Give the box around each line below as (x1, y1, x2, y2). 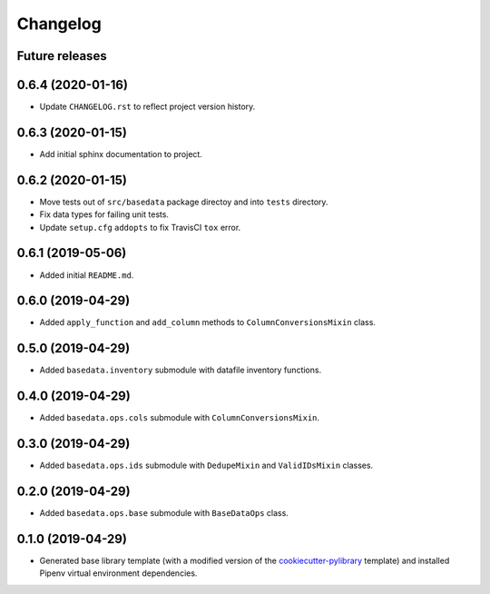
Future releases (16, 48, 108, 64)
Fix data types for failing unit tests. (39, 209, 170, 220)
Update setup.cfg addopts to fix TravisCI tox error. (39, 222, 241, 233)
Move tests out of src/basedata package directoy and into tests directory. (39, 196, 328, 207)
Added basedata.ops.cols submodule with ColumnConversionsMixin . (39, 412, 320, 423)
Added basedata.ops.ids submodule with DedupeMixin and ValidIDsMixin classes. (39, 460, 374, 471)
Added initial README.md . (39, 269, 134, 281)
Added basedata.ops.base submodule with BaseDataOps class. (39, 508, 289, 519)
